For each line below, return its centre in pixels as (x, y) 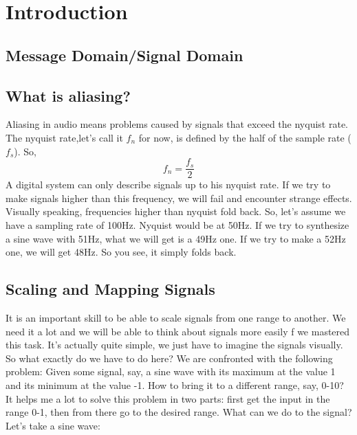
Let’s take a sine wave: (53, 425)
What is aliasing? (68, 95)
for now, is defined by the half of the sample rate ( (245, 137)
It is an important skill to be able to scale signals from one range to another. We (176, 317)
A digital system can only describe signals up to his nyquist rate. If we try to (168, 185)
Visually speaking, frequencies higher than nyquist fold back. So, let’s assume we (176, 211)
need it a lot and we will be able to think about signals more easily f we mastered (178, 331)
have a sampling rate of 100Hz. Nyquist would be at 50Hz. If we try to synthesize (177, 224)
